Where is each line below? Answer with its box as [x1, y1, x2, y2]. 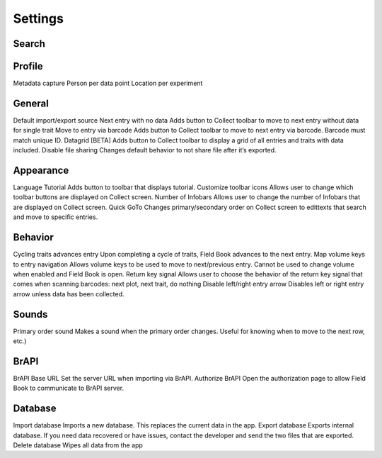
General [13, 97, 50, 109]
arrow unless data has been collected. [13, 289, 125, 298]
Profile [13, 60, 43, 72]
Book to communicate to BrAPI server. [13, 384, 124, 393]
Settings [13, 11, 64, 26]
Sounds [13, 308, 48, 320]
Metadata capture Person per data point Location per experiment [13, 79, 203, 88]
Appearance [13, 164, 69, 177]
